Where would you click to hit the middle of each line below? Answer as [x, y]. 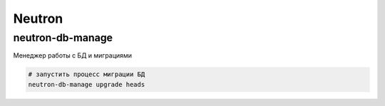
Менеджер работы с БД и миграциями [72, 55]
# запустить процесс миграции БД [87, 74]
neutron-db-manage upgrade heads [87, 84]
